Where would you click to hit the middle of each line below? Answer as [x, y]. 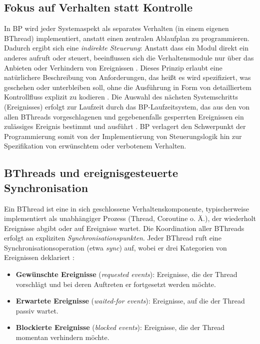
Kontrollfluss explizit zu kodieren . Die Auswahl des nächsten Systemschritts [121, 97]
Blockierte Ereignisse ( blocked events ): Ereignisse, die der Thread [120, 327]
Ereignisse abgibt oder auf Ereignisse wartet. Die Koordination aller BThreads [124, 228]
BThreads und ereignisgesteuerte [91, 173]
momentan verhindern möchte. [62, 337]
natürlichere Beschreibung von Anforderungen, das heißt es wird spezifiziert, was [127, 77]
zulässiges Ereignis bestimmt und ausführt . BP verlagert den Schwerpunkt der [125, 126]
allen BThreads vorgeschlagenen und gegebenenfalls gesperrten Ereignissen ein [124, 116]
